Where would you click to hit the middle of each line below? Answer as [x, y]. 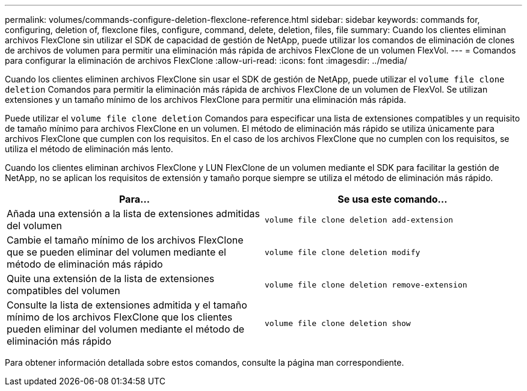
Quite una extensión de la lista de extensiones [111, 279]
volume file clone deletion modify [343, 252]
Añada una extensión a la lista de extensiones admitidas [133, 214]
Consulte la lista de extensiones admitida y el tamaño [127, 305]
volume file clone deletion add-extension [359, 220]
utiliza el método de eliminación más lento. [89, 149]
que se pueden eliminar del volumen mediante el [116, 252]
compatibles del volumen [63, 291]
